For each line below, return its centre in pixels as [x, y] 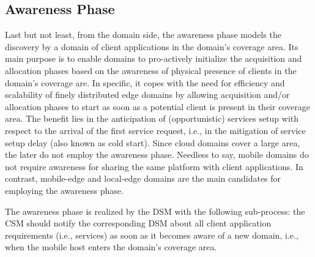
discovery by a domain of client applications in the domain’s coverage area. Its [152, 46]
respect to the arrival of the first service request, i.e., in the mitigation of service [155, 130]
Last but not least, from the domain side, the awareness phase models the [143, 35]
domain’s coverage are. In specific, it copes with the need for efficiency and [145, 82]
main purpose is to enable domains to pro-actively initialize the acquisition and [154, 58]
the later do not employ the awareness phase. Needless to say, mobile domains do [157, 155]
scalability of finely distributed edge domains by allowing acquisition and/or [147, 95]
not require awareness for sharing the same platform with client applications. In [154, 166]
